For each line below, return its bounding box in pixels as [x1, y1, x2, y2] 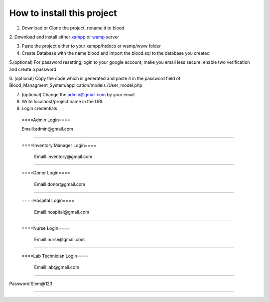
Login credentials [21, 105, 57, 112]
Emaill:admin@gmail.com [21, 126, 73, 132]
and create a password [9, 66, 57, 72]
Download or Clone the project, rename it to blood [21, 25, 125, 31]
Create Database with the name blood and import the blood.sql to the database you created [21, 50, 210, 56]
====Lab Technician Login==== [21, 253, 89, 259]
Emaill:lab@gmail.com [34, 264, 80, 270]
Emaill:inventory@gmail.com [34, 153, 93, 159]
